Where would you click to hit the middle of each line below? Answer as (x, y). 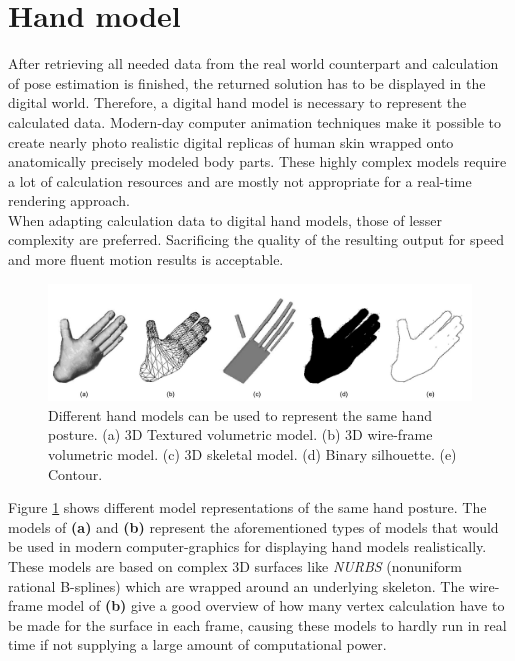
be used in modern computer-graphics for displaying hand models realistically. (247, 546)
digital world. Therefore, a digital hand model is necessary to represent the (237, 102)
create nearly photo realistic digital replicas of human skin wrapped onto (231, 141)
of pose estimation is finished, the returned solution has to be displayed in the (247, 82)
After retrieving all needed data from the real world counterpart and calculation (253, 63)
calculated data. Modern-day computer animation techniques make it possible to (255, 121)
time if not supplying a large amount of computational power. (197, 644)
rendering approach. (69, 200)
